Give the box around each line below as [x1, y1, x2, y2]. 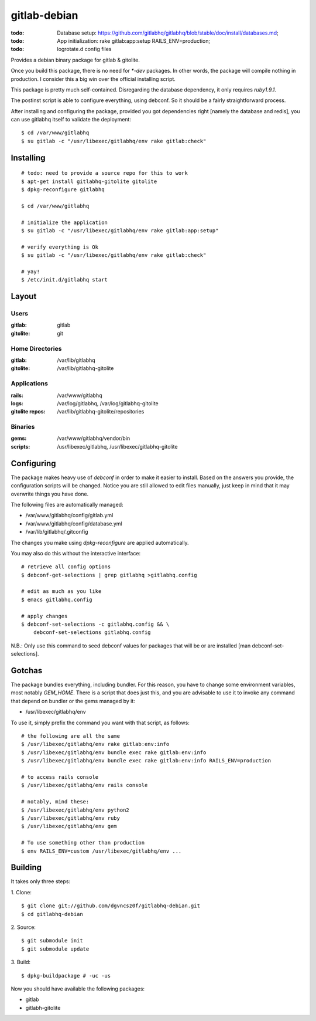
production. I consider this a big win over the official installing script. [11, 75, 176, 82]
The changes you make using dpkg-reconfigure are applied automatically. [11, 539, 190, 546]
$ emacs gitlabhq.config [21, 596, 92, 603]
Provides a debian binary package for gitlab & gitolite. [11, 56, 140, 63]
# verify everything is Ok [21, 243, 99, 250]
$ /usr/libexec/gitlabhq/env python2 [21, 806, 130, 813]
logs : [11, 399, 23, 407]
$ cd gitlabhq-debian [21, 911, 83, 917]
